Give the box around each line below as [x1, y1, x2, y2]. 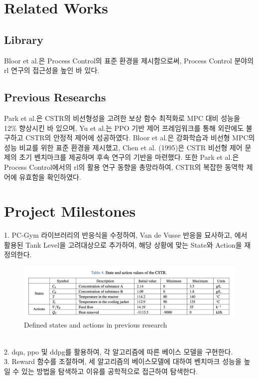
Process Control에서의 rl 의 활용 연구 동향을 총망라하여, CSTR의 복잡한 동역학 [4, 161, 244, 172]
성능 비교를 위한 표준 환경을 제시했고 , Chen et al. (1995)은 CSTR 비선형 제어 [4, 142, 243, 152]
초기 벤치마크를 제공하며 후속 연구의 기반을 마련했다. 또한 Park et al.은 [19, 152, 239, 162]
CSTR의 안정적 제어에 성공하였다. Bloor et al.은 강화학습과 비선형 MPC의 [25, 132, 255, 143]
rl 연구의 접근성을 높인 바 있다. [4, 65, 100, 75]
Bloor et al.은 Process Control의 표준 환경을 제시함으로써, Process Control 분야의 [4, 55, 254, 65]
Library [4, 31, 44, 47]
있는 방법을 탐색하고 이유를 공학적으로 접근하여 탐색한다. [21, 366, 198, 376]
